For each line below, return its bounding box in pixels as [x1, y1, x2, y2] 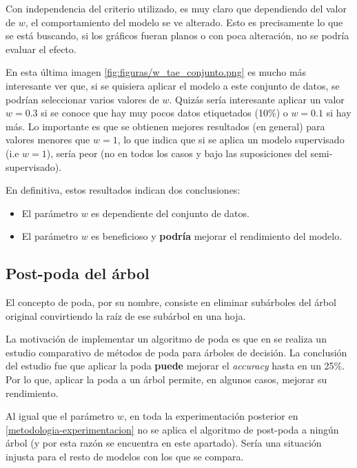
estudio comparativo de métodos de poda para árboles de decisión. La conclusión [6, 345, 347, 359]
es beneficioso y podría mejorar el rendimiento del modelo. [91, 229, 343, 243]
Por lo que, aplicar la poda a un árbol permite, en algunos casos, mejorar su [6, 372, 327, 387]
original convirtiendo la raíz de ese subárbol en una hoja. [6, 308, 246, 323]
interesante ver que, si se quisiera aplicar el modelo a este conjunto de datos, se [6, 78, 340, 92]
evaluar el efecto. [6, 41, 76, 56]
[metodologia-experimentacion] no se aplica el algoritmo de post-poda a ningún [6, 422, 339, 436]
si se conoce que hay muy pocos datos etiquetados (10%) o [41, 105, 288, 120]
